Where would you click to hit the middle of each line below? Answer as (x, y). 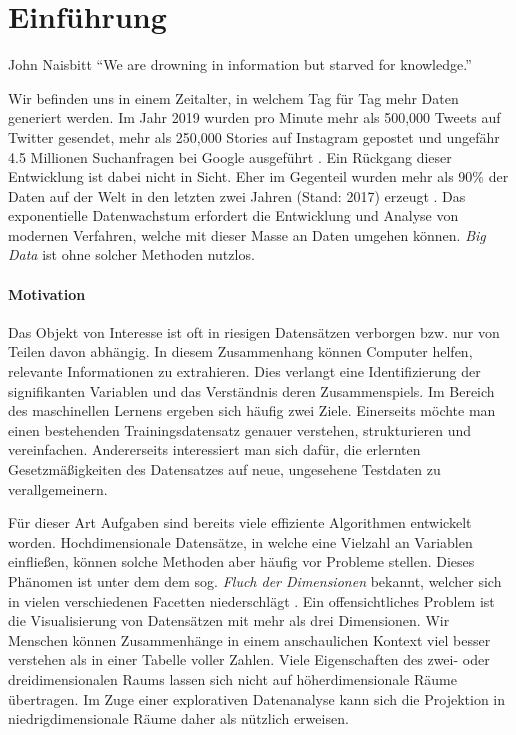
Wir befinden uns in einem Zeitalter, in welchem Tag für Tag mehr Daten (233, 97)
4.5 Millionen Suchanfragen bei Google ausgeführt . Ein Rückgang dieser (230, 156)
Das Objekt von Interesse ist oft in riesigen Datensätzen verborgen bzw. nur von (254, 331)
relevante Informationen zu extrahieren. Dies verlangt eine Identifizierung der (244, 371)
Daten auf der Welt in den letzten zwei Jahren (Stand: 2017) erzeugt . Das (237, 195)
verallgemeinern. (58, 488)
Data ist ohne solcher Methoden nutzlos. (131, 254)
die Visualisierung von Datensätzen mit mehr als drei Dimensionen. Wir (229, 620)
